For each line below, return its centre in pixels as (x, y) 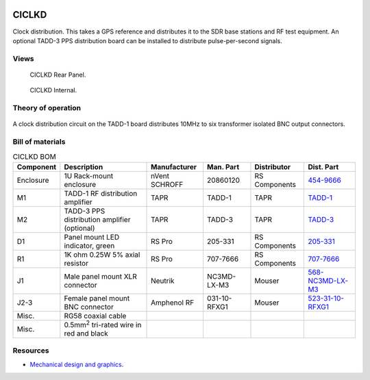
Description (84, 166)
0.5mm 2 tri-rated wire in (103, 324)
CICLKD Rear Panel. (58, 75)
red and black (86, 333)
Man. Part (223, 166)
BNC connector (89, 307)
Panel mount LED (92, 237)
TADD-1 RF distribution (101, 193)
